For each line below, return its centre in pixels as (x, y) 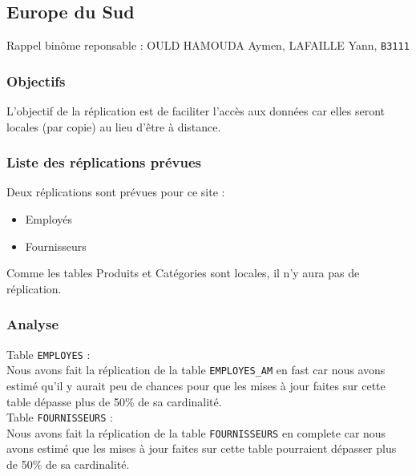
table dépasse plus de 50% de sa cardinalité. (114, 401)
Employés (49, 219)
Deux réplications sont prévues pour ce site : (116, 192)
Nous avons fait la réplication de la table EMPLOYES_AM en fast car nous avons (196, 370)
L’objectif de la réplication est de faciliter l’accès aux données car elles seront (196, 111)
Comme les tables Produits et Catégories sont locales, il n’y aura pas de (183, 273)
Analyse (33, 324)
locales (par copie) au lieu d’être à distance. (114, 126)
